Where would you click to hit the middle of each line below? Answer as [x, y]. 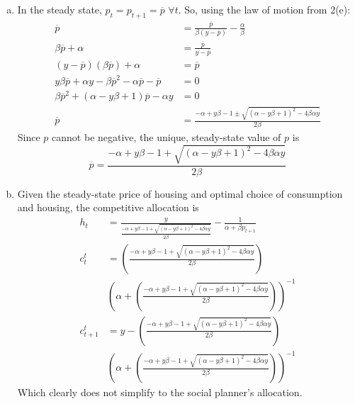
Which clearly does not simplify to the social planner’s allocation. [160, 392]
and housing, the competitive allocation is [108, 207]
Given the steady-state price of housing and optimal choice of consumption [180, 193]
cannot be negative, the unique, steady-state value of [167, 137]
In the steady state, [60, 9]
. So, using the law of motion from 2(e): [264, 9]
